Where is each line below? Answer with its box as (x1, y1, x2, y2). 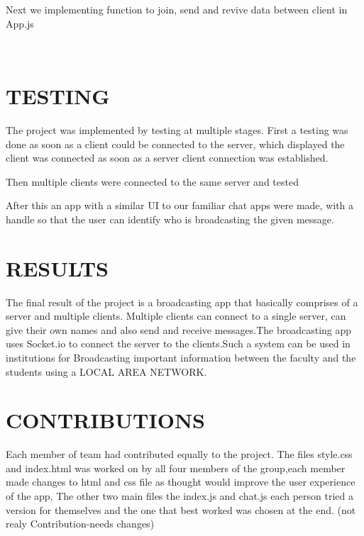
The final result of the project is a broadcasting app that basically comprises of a (6, 294, 358, 309)
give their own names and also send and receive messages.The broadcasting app (6, 322, 352, 337)
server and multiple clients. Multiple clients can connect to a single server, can (6, 308, 346, 323)
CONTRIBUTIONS (6, 406, 206, 435)
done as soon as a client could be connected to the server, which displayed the (6, 136, 345, 151)
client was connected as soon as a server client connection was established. (6, 150, 329, 165)
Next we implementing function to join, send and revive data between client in (6, 2, 348, 16)
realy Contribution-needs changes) (6, 516, 155, 531)
